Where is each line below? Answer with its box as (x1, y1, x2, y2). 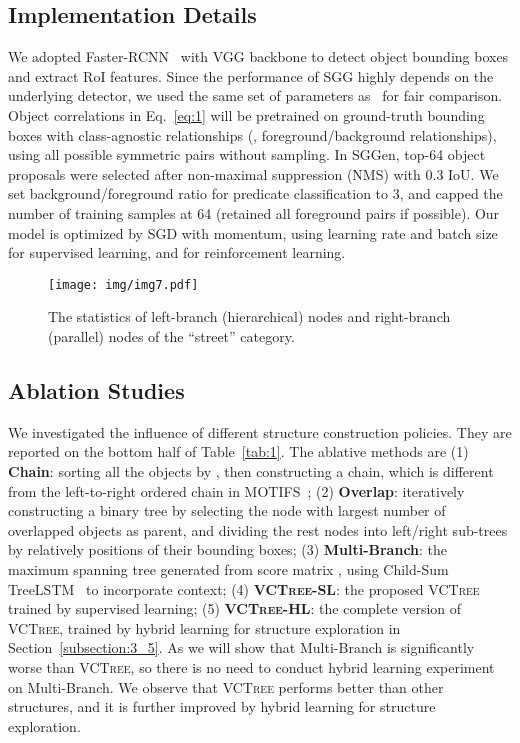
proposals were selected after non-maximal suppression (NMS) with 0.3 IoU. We (8, 163, 499, 184)
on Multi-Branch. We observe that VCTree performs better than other (8, 676, 444, 697)
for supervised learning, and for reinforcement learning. (8, 242, 346, 263)
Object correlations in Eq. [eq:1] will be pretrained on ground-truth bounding (8, 104, 485, 125)
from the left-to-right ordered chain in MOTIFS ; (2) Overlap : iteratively (8, 480, 465, 501)
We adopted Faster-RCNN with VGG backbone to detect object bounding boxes (8, 46, 509, 67)
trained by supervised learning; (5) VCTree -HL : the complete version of (8, 598, 462, 619)
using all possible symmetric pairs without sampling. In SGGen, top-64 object (8, 144, 486, 165)
